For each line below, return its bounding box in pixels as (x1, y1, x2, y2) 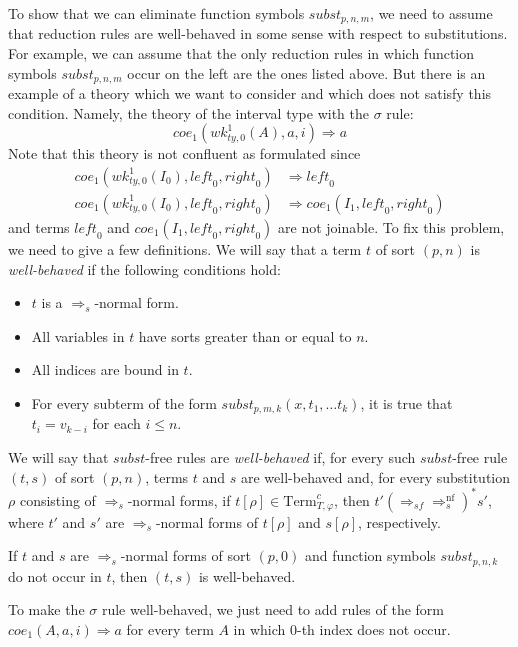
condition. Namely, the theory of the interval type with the (8, 102, 369, 123)
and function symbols (304, 545, 436, 566)
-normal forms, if (127, 489, 231, 510)
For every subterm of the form (31, 392, 217, 413)
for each (92, 413, 141, 434)
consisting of (19, 489, 96, 510)
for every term (126, 618, 214, 639)
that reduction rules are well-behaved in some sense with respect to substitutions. (8, 23, 508, 44)
